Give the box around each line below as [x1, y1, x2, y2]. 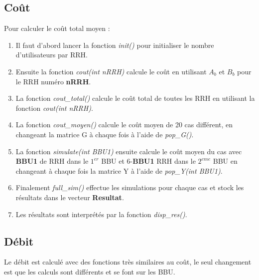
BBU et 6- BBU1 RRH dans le [101, 156, 196, 166]
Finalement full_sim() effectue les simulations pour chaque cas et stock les [15, 182, 244, 193]
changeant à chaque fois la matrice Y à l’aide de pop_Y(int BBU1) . [15, 165, 223, 176]
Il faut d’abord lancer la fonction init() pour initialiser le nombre [15, 39, 214, 50]
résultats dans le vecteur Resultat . [15, 192, 124, 202]
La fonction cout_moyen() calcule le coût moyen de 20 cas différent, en [15, 119, 233, 130]
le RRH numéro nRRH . [15, 76, 91, 86]
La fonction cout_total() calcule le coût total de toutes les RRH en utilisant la [15, 93, 255, 103]
